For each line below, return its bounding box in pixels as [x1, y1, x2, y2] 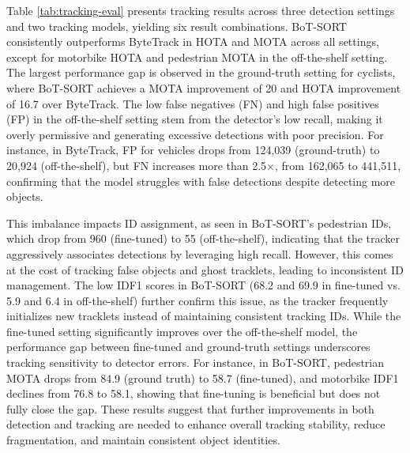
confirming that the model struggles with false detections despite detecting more [6, 172, 396, 189]
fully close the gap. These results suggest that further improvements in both [6, 400, 374, 417]
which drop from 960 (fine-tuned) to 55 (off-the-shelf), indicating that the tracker [6, 230, 401, 247]
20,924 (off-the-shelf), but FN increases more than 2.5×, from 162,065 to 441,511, [6, 157, 401, 173]
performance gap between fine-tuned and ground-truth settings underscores [6, 338, 371, 355]
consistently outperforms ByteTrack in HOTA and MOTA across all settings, [6, 33, 379, 50]
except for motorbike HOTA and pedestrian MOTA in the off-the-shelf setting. [6, 48, 388, 65]
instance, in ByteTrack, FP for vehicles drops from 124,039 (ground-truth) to [6, 142, 380, 158]
